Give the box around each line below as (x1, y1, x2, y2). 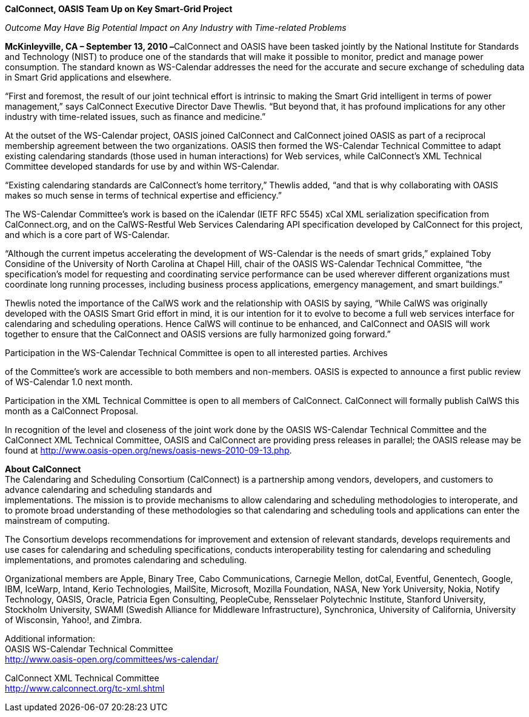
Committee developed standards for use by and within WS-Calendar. (5, 161, 279, 171)
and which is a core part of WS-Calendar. (5, 230, 170, 240)
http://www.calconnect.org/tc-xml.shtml (5, 683, 165, 693)
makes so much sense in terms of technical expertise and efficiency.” (5, 190, 282, 200)
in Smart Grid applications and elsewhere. (5, 72, 171, 82)
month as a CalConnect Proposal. (5, 406, 139, 416)
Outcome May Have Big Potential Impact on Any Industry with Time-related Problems (5, 22, 347, 33)
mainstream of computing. (5, 515, 110, 526)
